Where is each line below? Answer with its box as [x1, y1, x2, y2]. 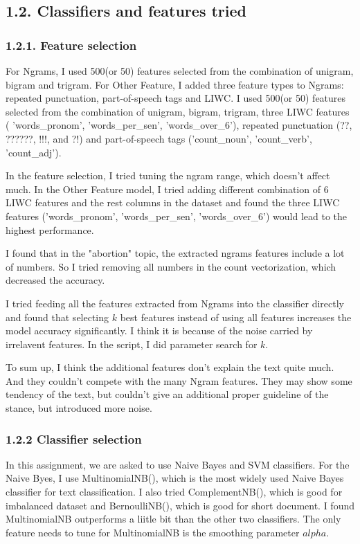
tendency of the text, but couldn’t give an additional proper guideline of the [6, 387, 329, 401]
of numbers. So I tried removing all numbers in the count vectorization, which [6, 259, 336, 273]
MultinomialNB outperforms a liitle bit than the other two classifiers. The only [6, 511, 341, 526]
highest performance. [6, 222, 94, 237]
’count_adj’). [6, 145, 62, 159]
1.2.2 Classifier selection [6, 430, 142, 447]
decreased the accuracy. [6, 273, 105, 287]
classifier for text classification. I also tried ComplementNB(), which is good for [6, 484, 343, 499]
